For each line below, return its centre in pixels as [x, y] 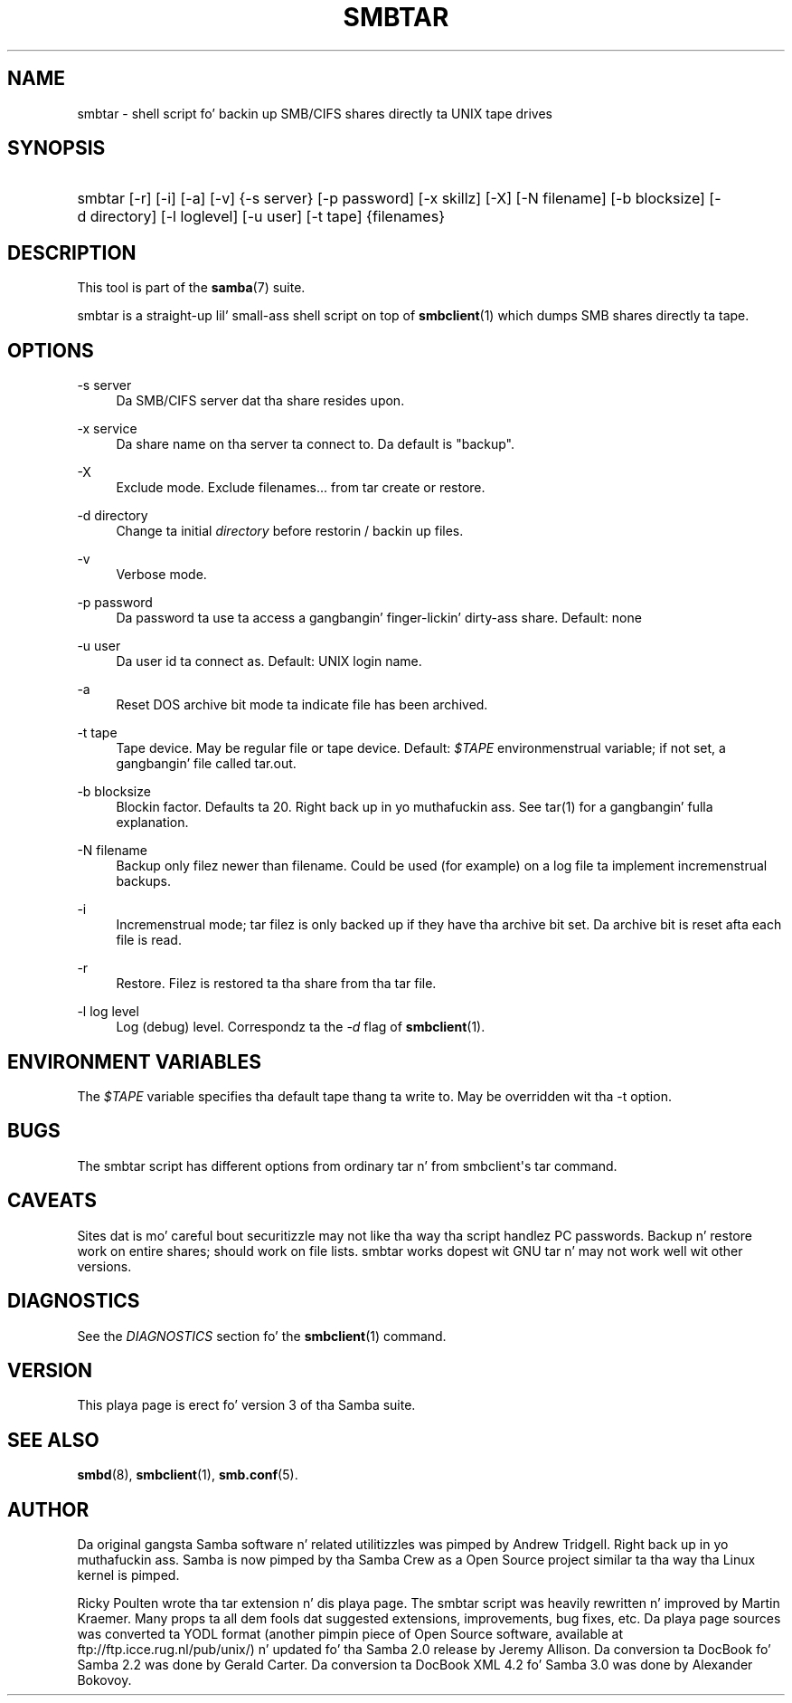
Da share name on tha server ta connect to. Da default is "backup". [315, 444]
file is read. [149, 940]
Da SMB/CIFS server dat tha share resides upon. [260, 401]
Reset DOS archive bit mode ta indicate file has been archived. [302, 705]
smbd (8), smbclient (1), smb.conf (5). [188, 1475]
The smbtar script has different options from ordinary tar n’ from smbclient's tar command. [347, 1165]
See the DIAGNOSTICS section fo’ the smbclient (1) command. [262, 1336]
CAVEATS [52, 1201]
